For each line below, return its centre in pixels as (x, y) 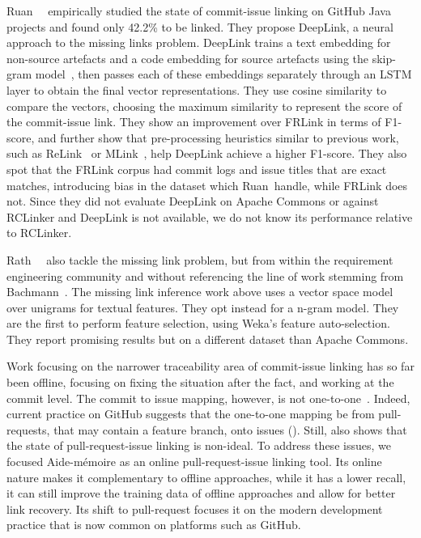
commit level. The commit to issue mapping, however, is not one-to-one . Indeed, (208, 398)
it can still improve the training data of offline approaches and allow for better (201, 493)
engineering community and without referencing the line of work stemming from (205, 275)
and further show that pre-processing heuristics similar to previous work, (218, 137)
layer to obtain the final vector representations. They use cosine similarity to (197, 89)
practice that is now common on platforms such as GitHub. (154, 525)
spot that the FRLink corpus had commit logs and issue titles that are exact (197, 169)
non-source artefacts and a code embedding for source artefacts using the (188, 58)
